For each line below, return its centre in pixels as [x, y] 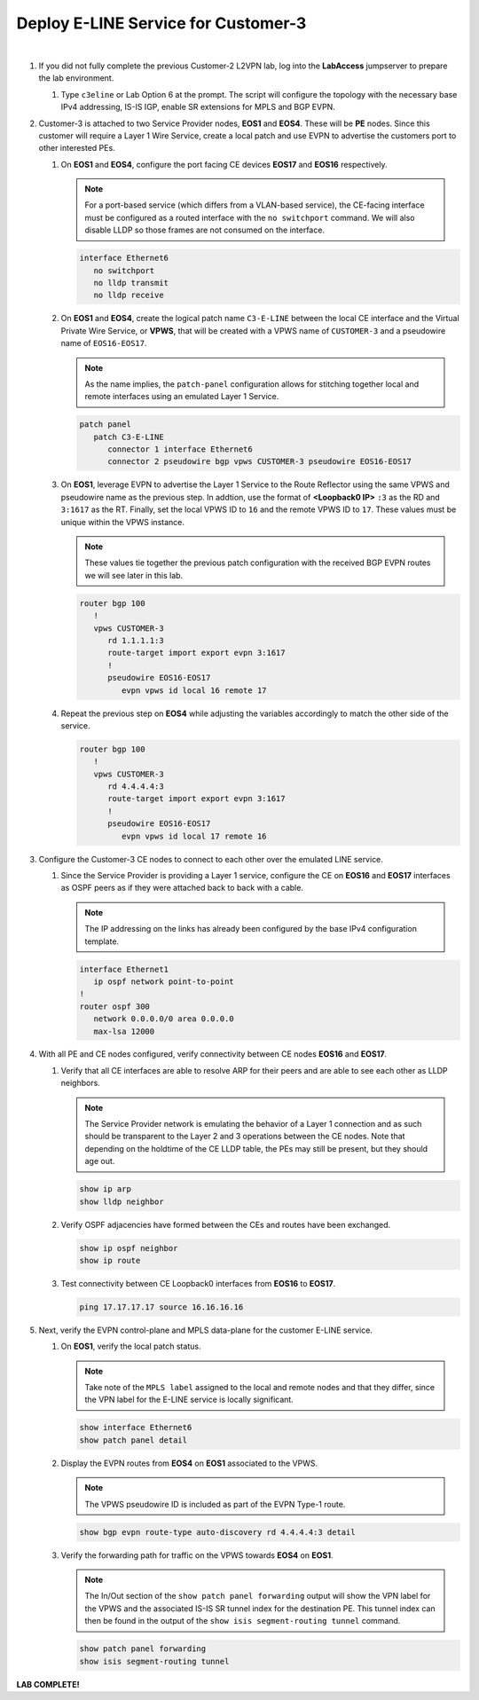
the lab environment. [76, 78]
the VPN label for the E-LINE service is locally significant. [189, 1400]
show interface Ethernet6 [136, 1428]
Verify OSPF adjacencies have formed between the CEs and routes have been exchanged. [226, 1224]
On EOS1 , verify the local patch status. [131, 1346]
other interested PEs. [77, 148]
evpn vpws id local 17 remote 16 [194, 836]
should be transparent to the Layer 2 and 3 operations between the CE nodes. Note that [245, 1137]
